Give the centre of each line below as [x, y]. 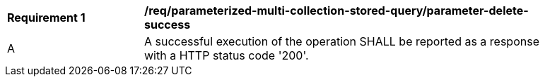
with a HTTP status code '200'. [227, 55]
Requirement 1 [46, 18]
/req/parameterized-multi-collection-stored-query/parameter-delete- [336, 11]
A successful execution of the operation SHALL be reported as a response [342, 41]
